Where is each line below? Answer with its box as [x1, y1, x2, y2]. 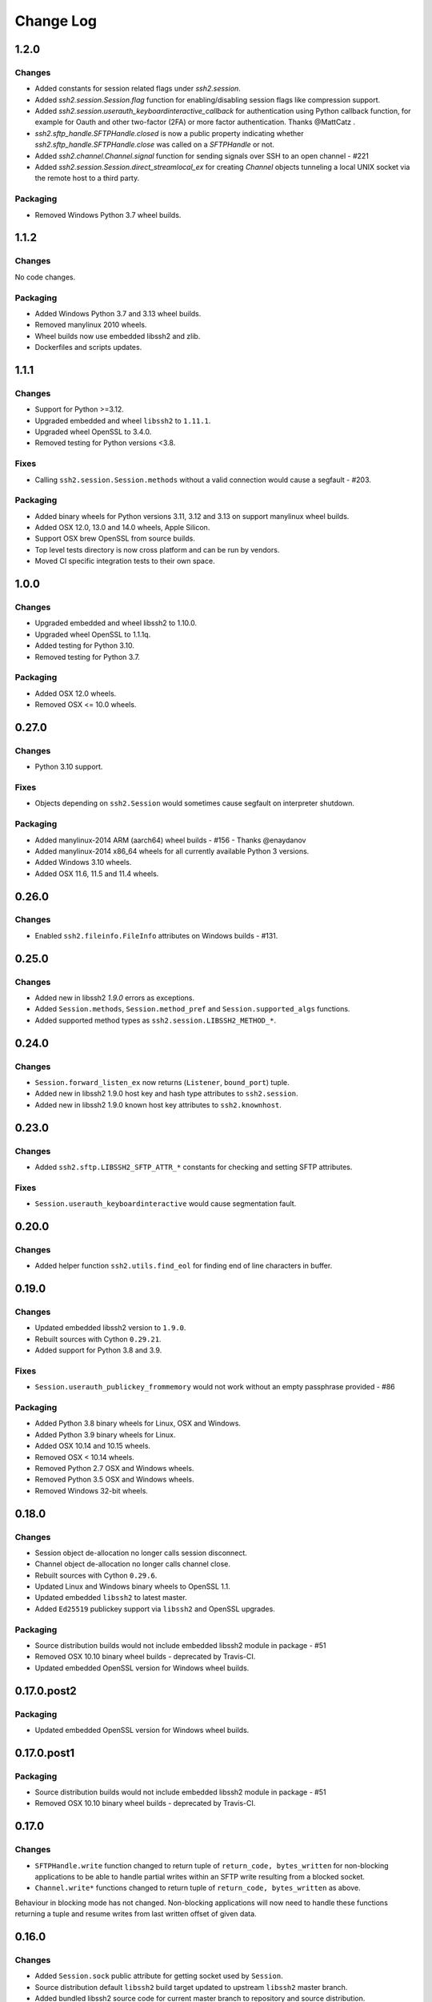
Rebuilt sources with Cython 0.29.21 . [34, 1334, 162, 1344]
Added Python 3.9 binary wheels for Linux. [34, 1429, 176, 1439]
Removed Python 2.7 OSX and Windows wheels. [34, 1463, 194, 1473]
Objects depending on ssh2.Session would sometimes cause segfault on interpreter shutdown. [34, 798, 355, 808]
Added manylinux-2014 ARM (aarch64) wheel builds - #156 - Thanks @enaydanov [34, 835, 306, 845]
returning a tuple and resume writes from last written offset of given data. [14, 1909, 257, 1919]
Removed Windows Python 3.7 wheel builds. [34, 210, 182, 219]
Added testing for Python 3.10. [34, 641, 135, 650]
